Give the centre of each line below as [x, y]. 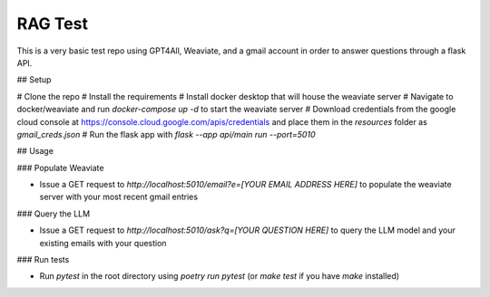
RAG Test [52, 24]
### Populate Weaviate [60, 168]
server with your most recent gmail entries [119, 197]
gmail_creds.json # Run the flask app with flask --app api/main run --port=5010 [166, 134]
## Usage [35, 151]
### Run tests [43, 260]
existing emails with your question [103, 243]
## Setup [34, 80]
